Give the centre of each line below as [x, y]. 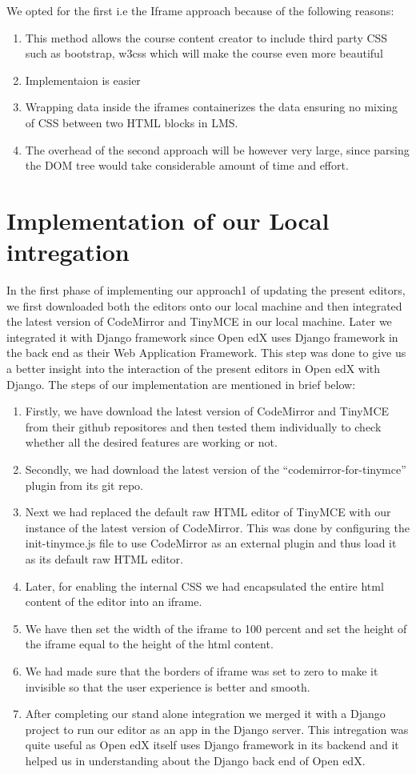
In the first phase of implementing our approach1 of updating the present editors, [206, 290]
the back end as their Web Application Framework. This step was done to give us [206, 353]
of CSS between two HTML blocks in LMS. [132, 122]
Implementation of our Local [168, 220]
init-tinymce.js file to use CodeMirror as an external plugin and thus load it [211, 543]
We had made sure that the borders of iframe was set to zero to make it [202, 670]
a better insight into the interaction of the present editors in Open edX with [194, 369]
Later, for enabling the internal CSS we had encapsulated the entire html [204, 586]
